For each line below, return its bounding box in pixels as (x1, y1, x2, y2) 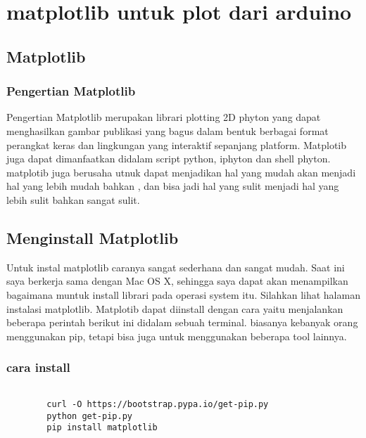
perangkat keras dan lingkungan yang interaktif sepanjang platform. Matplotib (6, 137, 347, 152)
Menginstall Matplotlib (6, 226, 179, 248)
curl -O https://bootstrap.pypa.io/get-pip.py (46, 399, 269, 410)
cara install (6, 359, 70, 376)
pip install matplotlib (46, 423, 158, 433)
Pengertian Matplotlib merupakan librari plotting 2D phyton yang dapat (6, 110, 321, 124)
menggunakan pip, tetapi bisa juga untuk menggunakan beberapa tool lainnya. (6, 328, 347, 343)
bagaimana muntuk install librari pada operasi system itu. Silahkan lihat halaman (6, 287, 360, 302)
